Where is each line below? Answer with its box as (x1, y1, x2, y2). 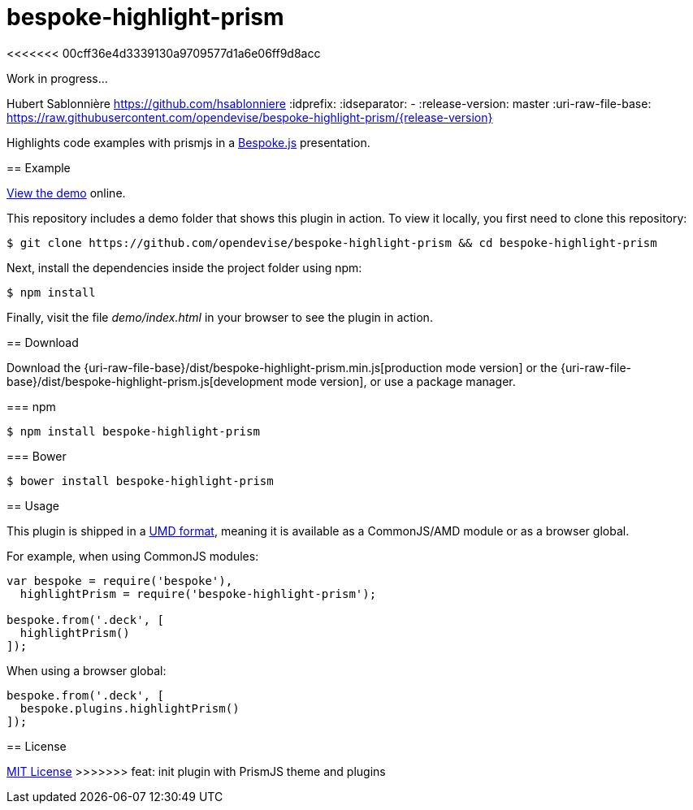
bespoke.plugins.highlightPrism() (19, 701, 240, 715)
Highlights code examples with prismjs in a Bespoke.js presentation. (6, 135, 370, 149)
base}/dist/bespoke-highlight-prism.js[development (6, 374, 284, 388)
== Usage (6, 498, 59, 513)
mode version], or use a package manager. (286, 374, 516, 388)
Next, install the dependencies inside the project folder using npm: (6, 260, 362, 275)
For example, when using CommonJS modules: (6, 548, 259, 563)
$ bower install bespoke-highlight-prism (6, 474, 274, 487)
